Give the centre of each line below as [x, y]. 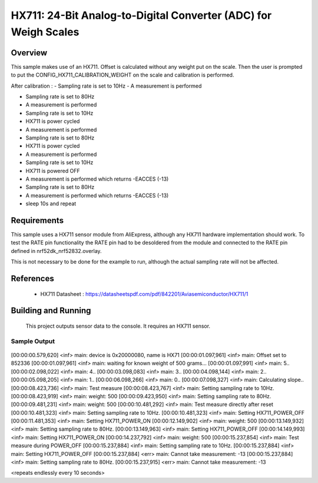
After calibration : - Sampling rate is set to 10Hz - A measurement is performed [106, 86]
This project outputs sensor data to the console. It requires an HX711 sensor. [118, 326]
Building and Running [51, 311]
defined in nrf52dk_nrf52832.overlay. [57, 251]
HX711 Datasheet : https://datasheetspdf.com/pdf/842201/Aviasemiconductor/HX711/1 [144, 294]
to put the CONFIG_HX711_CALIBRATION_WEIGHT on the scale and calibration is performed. [122, 75]
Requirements [37, 220]
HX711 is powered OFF [53, 171]
